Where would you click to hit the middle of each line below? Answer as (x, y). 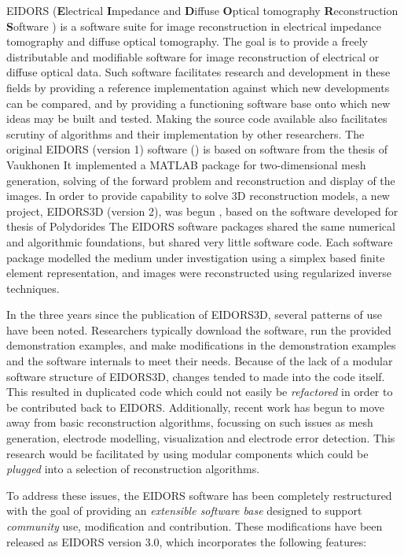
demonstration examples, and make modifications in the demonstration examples (201, 345)
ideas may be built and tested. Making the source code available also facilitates (197, 118)
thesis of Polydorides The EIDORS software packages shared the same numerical (201, 226)
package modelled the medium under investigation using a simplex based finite (196, 257)
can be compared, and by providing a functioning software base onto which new (198, 103)
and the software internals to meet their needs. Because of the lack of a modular (200, 361)
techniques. (33, 288)
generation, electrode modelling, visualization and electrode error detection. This (201, 438)
